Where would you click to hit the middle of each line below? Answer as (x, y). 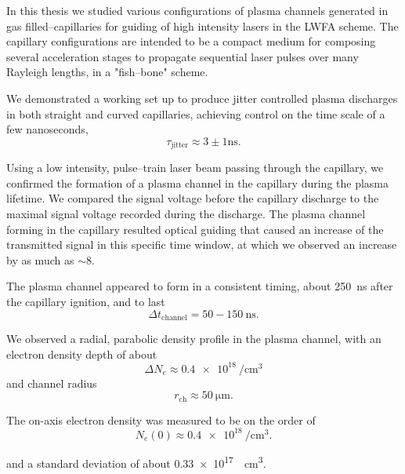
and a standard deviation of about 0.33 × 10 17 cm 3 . (136, 461)
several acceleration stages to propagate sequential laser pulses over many (183, 56)
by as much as (40, 259)
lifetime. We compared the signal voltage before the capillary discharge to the (193, 198)
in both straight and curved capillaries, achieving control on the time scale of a (196, 113)
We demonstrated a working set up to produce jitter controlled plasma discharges (202, 98)
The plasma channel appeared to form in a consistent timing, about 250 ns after (200, 286)
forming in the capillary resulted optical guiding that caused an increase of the (195, 229)
